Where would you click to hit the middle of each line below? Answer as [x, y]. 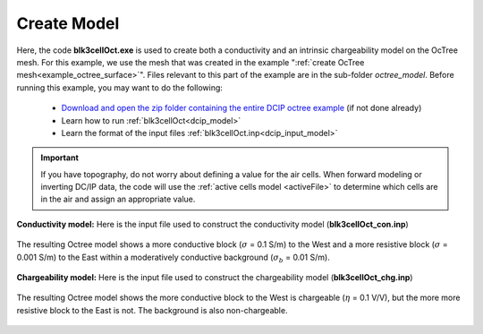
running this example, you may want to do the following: [120, 87]
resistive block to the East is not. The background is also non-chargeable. [152, 310]
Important [60, 158]
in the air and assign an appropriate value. [118, 199]
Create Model [68, 23]
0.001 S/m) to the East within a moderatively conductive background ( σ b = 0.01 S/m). [173, 258]
